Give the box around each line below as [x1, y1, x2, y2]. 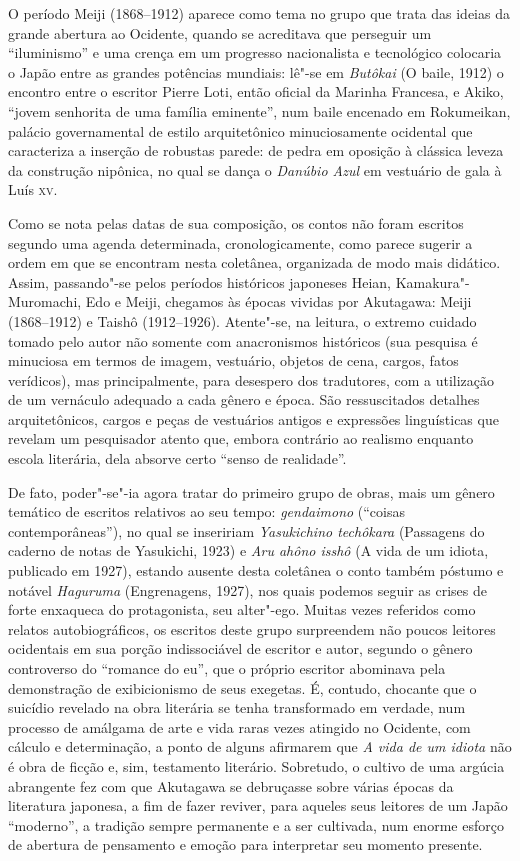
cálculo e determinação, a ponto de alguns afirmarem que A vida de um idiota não [8, 736, 512, 757]
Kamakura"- [395, 271, 470, 292]
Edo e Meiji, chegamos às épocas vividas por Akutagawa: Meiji [85, 291, 472, 312]
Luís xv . [8, 179, 58, 200]
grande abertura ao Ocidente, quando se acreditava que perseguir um [8, 22, 432, 43]
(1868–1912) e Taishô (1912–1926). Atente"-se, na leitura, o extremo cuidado [8, 310, 477, 331]
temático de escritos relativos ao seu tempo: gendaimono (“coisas [8, 501, 406, 522]
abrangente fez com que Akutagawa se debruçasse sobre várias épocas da [8, 775, 454, 796]
